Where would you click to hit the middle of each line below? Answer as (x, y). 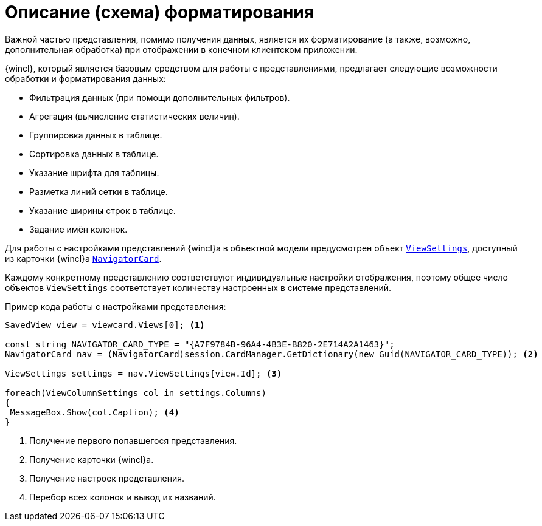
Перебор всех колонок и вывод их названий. (123, 497)
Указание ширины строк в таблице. (102, 210)
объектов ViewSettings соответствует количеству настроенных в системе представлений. (198, 287)
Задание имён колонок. (78, 229)
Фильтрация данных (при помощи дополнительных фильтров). (160, 97)
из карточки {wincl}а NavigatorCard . (83, 258)
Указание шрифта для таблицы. (94, 172)
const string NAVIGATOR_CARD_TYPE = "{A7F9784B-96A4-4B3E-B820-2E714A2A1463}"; (200, 344)
